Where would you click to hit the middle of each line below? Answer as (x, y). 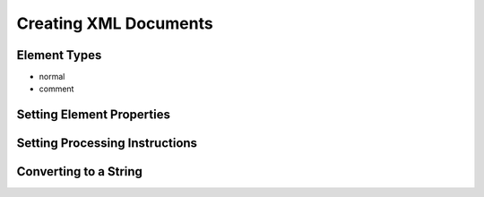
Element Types (59, 55)
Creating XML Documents (115, 23)
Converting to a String (80, 171)
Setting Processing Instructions (107, 143)
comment (56, 89)
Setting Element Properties (93, 115)
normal (52, 77)
